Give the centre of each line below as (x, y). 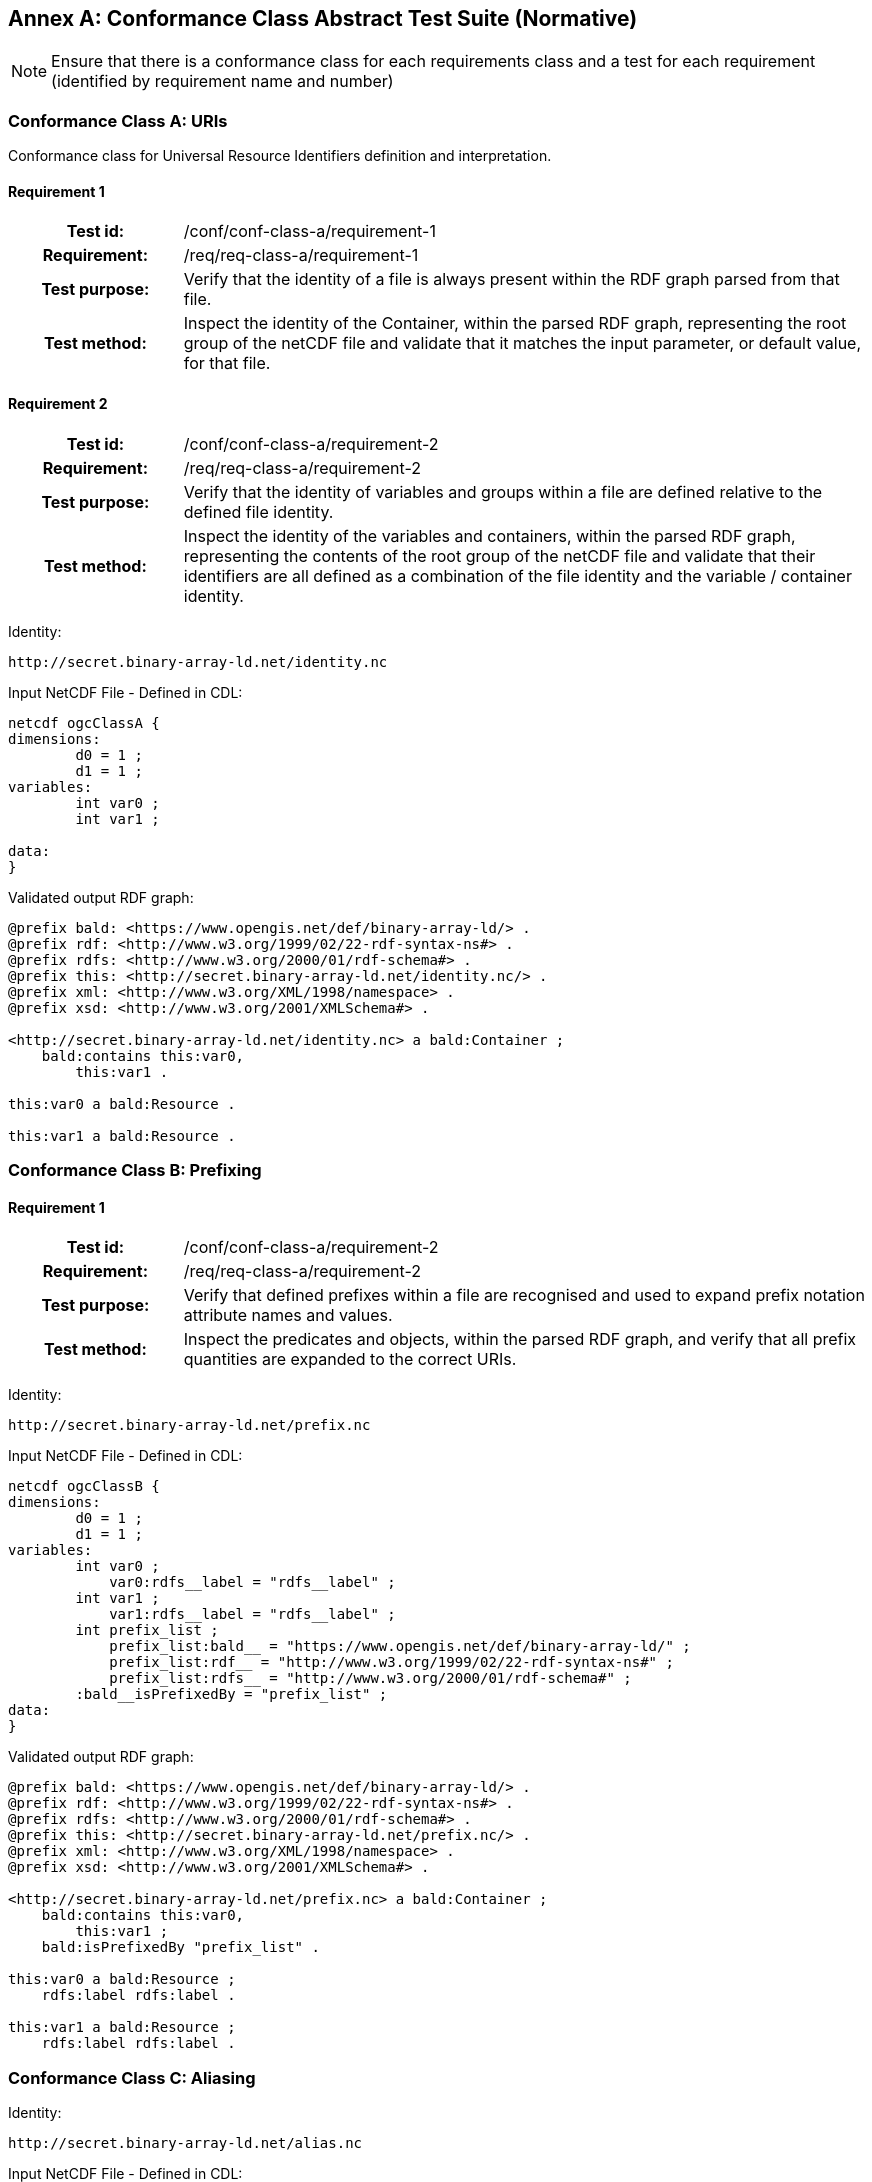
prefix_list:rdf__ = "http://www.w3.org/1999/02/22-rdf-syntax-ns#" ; (391, 1662)
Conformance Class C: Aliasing (132, 2077)
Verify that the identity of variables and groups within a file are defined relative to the (503, 491)
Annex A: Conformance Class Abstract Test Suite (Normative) (323, 18)
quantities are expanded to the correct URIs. (350, 1359)
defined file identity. (258, 511)
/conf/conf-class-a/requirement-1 (309, 231)
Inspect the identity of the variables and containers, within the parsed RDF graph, (489, 535)
